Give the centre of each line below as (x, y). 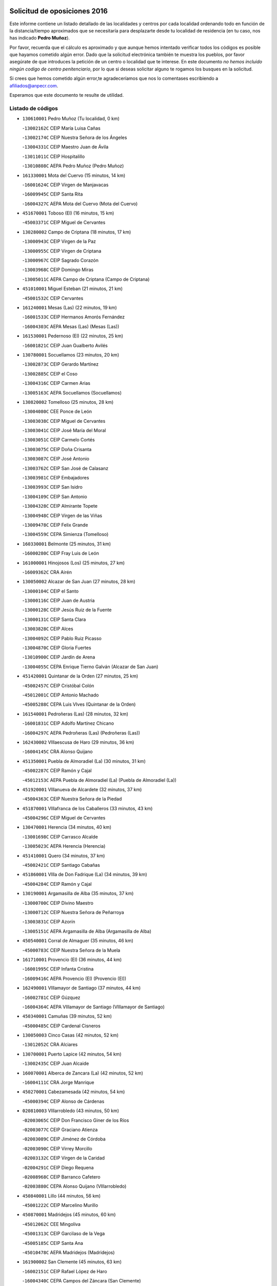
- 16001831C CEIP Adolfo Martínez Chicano (68, 723)
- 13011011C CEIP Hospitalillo (54, 156)
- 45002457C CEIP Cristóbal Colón (58, 685)
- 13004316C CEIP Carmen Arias (56, 383)
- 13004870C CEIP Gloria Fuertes (57, 648)
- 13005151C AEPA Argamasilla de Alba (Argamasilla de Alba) (87, 931)
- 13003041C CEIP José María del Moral (64, 431)
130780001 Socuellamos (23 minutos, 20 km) (71, 354)
